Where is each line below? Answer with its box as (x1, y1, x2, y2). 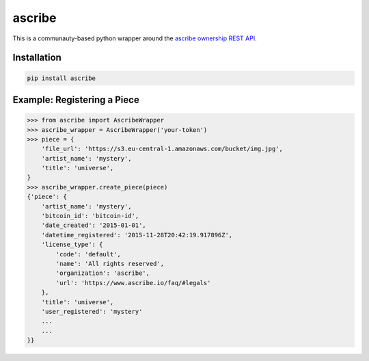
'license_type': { (41, 241, 103, 249)
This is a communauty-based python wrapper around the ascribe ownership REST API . (12, 34, 257, 42)
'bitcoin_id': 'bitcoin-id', (41, 212, 139, 220)
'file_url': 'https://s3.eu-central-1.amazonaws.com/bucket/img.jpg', (41, 145, 284, 153)
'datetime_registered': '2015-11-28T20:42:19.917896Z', (41, 231, 233, 239)
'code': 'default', (55, 250, 121, 258)
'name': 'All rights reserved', (55, 260, 164, 267)
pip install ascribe (27, 74, 96, 82)
